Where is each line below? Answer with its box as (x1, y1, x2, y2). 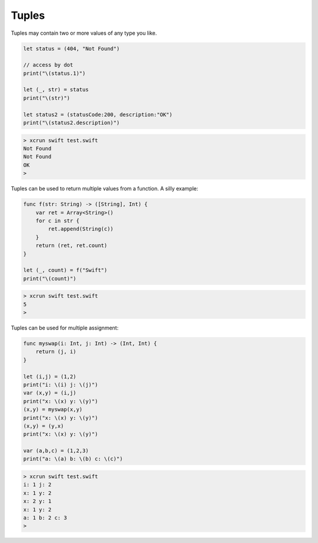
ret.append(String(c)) (48, 226, 114, 232)
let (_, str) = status (23, 86, 89, 93)
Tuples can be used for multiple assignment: (11, 324, 119, 331)
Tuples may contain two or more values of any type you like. (11, 29, 157, 37)
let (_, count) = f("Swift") (23, 267, 108, 274)
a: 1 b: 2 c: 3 (23, 515, 67, 521)
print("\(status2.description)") (23, 120, 120, 126)
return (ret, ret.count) (35, 242, 108, 249)
